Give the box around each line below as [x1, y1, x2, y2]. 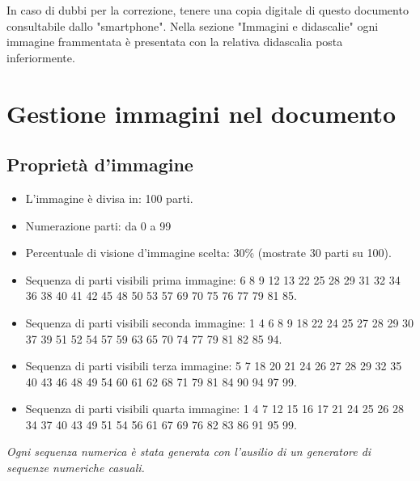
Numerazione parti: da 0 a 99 [25, 217, 172, 234]
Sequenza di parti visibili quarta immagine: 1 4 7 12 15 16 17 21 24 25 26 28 [25, 400, 404, 417]
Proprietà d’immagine [6, 152, 193, 177]
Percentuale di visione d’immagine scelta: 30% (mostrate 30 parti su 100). [25, 244, 392, 261]
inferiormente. [6, 49, 75, 65]
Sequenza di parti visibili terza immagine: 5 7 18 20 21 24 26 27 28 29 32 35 [25, 357, 402, 374]
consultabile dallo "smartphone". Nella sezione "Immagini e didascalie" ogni [6, 17, 379, 34]
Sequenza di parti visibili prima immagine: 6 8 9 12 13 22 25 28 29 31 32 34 [25, 271, 401, 288]
